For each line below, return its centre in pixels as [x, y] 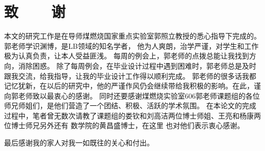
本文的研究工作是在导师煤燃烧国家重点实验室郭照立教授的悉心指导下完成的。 [132, 36]
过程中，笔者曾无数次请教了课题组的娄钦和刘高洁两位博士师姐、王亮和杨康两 [132, 115]
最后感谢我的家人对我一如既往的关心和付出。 [79, 143]
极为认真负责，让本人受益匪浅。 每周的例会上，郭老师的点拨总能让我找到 [127, 56]
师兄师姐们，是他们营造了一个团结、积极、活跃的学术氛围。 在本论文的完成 [130, 105]
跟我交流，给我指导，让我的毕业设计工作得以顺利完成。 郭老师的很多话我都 [130, 75]
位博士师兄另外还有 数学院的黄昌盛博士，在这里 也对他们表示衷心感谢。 [124, 125]
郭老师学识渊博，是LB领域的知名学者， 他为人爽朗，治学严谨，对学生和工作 [131, 46]
